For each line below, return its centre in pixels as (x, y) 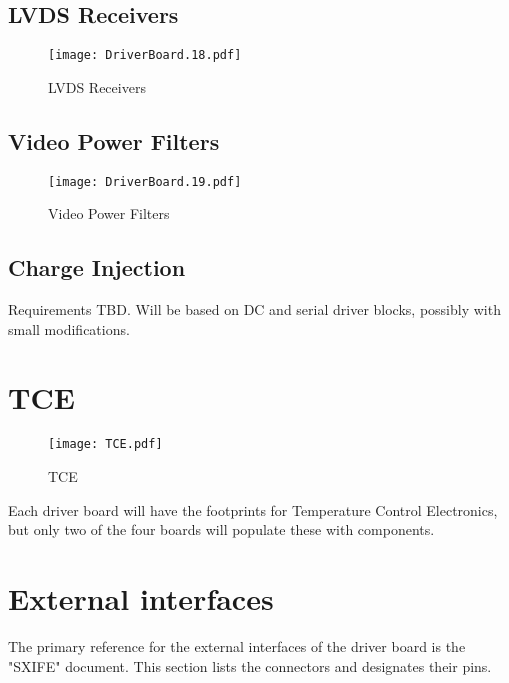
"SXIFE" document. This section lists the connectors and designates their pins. (250, 665)
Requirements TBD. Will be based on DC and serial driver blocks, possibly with (254, 309)
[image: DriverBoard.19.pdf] (145, 181)
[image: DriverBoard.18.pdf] (145, 55)
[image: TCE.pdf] (105, 444)
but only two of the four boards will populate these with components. (221, 529)
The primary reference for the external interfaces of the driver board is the (237, 645)
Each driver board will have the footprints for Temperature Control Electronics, (253, 509)
